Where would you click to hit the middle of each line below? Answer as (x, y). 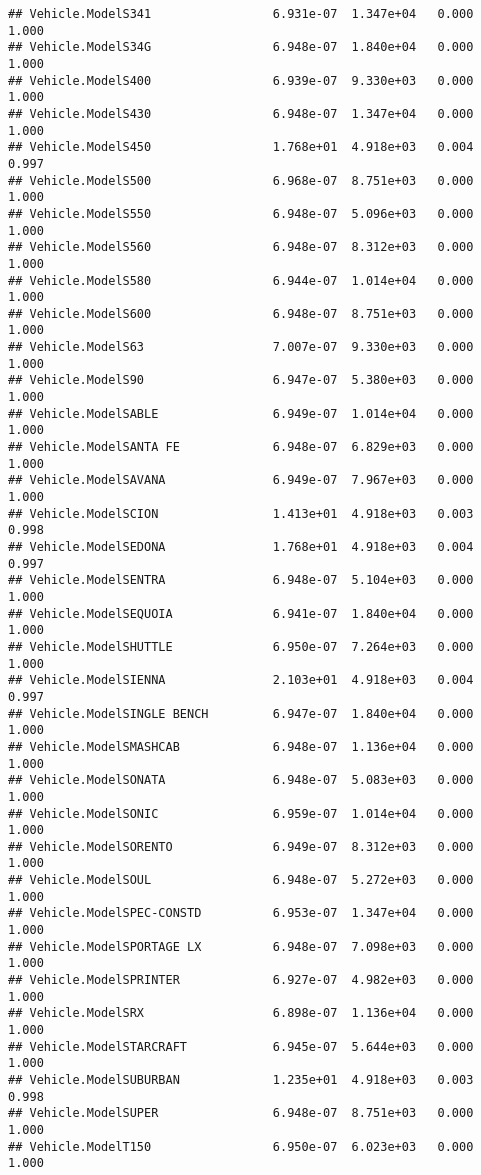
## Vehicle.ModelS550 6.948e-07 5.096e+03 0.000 (241, 213)
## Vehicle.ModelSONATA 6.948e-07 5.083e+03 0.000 (241, 780)
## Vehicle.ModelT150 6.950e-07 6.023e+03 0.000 (241, 1146)
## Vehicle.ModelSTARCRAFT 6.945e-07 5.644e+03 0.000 (241, 1046)
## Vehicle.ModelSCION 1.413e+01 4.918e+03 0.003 (241, 513)
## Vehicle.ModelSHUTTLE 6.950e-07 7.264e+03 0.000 (241, 646)
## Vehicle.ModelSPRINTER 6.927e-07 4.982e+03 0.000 (241, 980)
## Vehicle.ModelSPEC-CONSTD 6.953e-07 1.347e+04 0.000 (241, 913)
